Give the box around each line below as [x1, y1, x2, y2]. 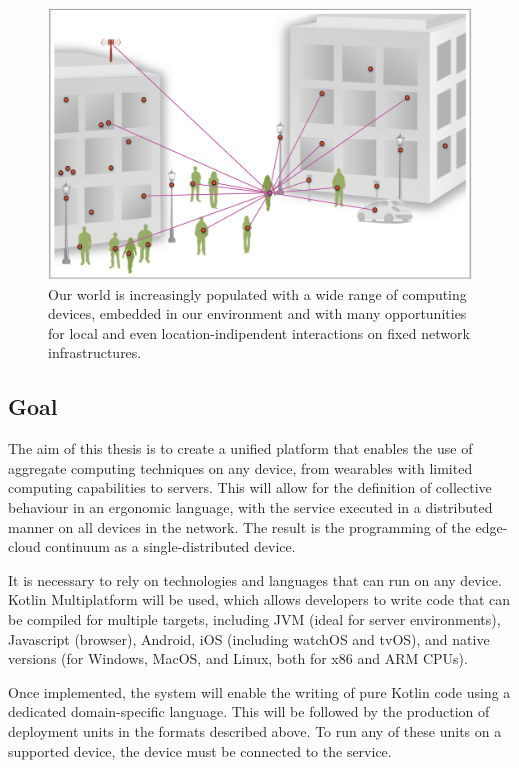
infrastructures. [48, 342, 142, 363]
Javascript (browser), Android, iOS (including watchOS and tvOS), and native [8, 628, 490, 649]
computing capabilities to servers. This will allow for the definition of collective [8, 477, 492, 498]
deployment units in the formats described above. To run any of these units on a [8, 720, 502, 741]
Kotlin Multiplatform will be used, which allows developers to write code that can [8, 589, 511, 610]
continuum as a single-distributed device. [45, 536, 296, 557]
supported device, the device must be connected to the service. [8, 740, 392, 761]
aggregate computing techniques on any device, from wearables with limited [8, 457, 473, 478]
